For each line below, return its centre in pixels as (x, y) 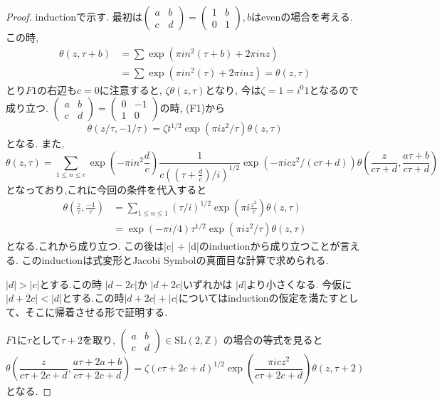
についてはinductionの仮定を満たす (258, 298)
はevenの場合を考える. (302, 16)
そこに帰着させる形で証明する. (96, 311)
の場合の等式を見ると (273, 340)
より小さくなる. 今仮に (299, 284)
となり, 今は (233, 89)
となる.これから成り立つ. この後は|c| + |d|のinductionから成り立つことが (173, 246)
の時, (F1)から (193, 108)
